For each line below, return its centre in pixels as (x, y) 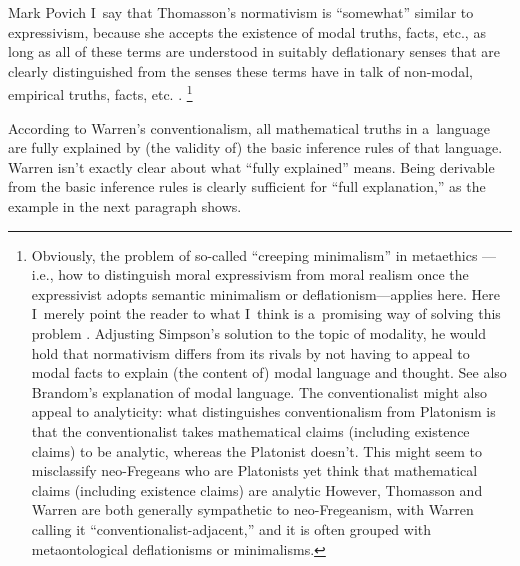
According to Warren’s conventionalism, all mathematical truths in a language (249, 127)
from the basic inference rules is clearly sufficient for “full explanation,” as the (247, 186)
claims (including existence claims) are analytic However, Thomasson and (257, 489)
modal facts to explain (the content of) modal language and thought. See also (269, 372)
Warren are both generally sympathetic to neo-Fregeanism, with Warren (252, 509)
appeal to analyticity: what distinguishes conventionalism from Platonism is (263, 411)
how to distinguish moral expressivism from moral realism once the (263, 274)
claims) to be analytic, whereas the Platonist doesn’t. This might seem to (257, 450)
